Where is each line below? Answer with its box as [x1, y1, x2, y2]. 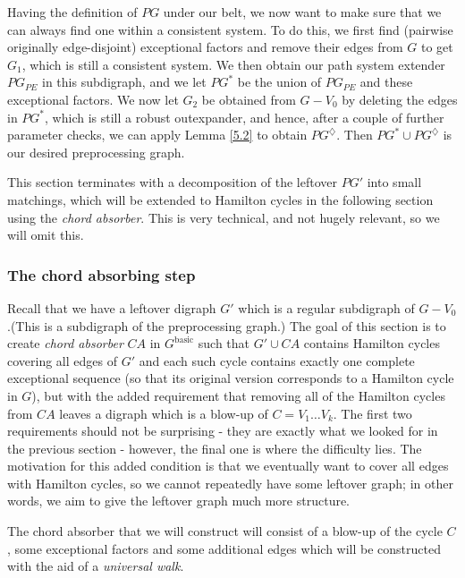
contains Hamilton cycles [303, 334, 440, 353]
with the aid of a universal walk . [7, 557, 184, 575]
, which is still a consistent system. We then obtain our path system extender [21, 55, 445, 73]
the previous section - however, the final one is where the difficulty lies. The [7, 438, 422, 457]
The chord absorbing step [7, 263, 196, 285]
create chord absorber [7, 334, 123, 353]
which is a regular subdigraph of [238, 298, 415, 317]
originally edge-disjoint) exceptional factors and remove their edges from [7, 38, 403, 56]
